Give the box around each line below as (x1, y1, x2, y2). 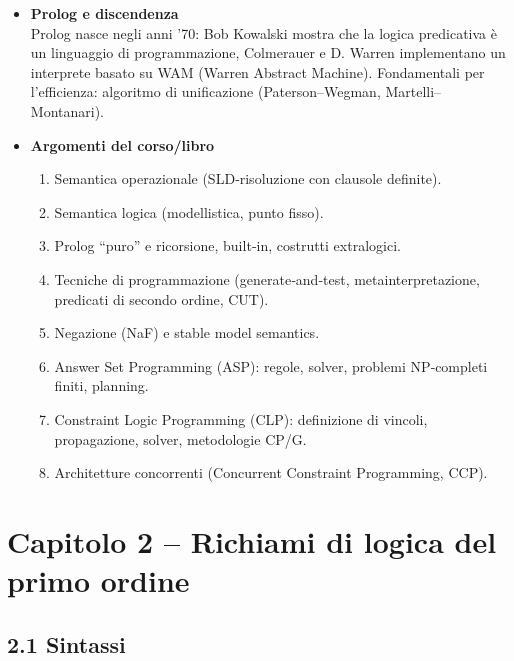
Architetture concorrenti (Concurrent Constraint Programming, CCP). (54, 462, 488, 483)
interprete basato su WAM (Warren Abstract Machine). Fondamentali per (30, 61, 485, 82)
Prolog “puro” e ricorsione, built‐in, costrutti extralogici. (54, 235, 401, 256)
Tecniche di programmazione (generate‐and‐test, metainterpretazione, (54, 268, 480, 289)
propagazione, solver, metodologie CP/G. (54, 428, 307, 449)
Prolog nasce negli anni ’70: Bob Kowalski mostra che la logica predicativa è (30, 22, 497, 43)
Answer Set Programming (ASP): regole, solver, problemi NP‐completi (54, 355, 488, 376)
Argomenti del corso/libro (30, 134, 215, 155)
